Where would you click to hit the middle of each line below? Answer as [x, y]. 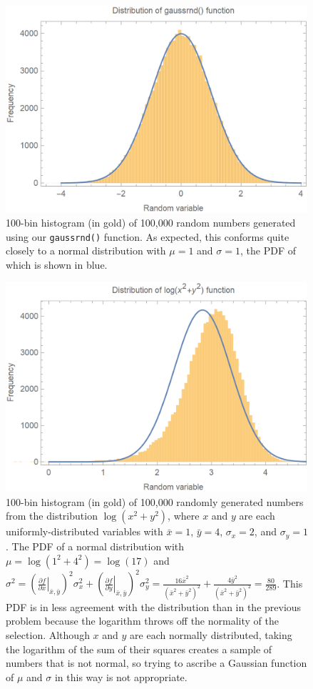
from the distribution [52, 516]
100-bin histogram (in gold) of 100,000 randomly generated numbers [155, 501]
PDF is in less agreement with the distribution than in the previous [154, 606]
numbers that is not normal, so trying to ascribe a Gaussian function [156, 663]
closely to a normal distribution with [86, 251]
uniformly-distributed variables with [84, 531]
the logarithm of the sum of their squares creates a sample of [139, 649]
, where [184, 516]
